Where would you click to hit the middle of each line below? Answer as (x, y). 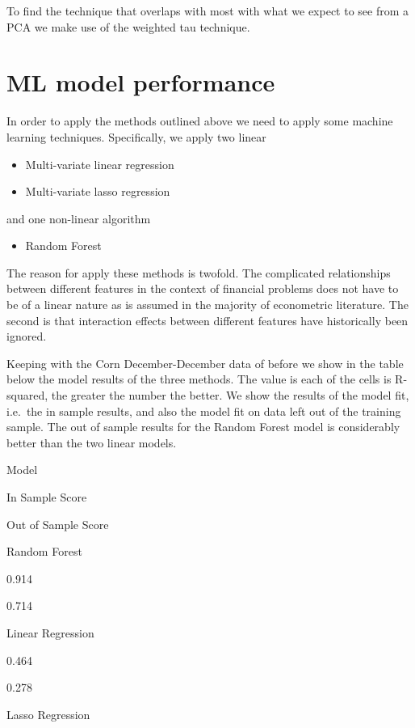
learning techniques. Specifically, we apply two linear (136, 136)
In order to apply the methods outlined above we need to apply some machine (200, 121)
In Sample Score (47, 497)
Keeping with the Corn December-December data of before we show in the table (205, 363)
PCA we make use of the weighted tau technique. (128, 26)
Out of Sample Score (58, 524)
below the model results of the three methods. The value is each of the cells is (199, 379)
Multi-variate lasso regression (98, 191)
